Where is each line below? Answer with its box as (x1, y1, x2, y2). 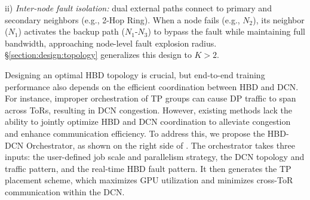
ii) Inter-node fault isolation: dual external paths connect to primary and (5, 2, 272, 14)
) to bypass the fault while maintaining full (148, 25, 305, 38)
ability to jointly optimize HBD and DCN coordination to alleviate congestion (5, 115, 291, 128)
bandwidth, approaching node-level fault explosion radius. (5, 36, 217, 49)
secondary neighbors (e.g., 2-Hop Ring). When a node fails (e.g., (5, 13, 240, 26)
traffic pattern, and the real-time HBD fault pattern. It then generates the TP (5, 162, 291, 174)
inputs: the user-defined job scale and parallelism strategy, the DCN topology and (5, 150, 305, 163)
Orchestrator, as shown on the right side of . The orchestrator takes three (26, 139, 295, 151)
